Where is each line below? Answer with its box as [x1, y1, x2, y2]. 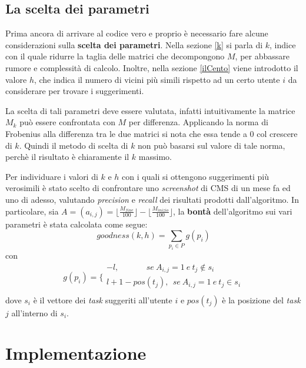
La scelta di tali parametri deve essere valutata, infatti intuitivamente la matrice [5, 104, 295, 116]
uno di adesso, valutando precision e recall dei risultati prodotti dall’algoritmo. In [5, 193, 299, 205]
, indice [270, 38, 296, 51]
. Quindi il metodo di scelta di [19, 139, 128, 151]
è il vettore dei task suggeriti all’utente [33, 293, 172, 306]
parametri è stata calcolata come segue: [5, 218, 148, 230]
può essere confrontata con [19, 116, 115, 128]
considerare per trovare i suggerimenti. [5, 85, 144, 97]
